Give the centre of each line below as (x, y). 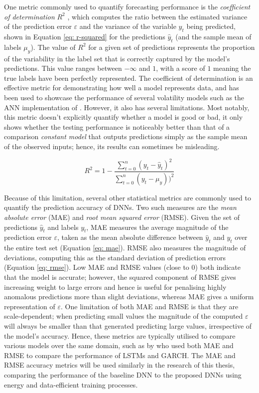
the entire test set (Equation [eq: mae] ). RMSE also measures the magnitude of (125, 248)
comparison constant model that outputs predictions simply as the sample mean (126, 136)
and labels (63, 227)
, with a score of (181, 68)
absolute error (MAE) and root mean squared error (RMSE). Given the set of (122, 217)
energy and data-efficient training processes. (71, 384)
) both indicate (218, 267)
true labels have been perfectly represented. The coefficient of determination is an (129, 78)
